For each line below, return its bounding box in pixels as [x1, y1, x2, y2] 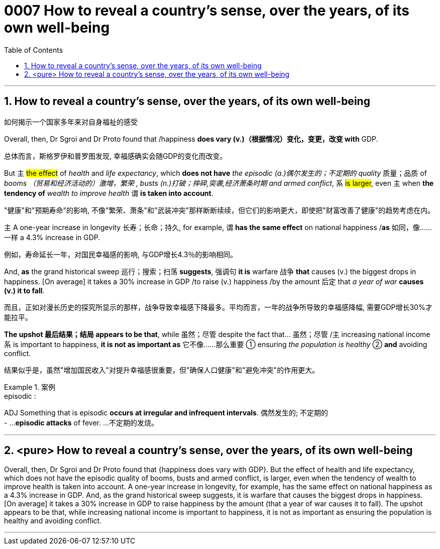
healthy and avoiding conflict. [4, 516, 102, 525]
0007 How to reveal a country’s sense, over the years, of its [4, 2, 409, 19]
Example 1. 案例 [4, 382, 55, 391]
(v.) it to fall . [4, 286, 45, 295]
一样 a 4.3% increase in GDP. [4, 233, 100, 242]
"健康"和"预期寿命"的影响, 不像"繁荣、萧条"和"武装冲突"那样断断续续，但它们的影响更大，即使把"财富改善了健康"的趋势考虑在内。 [4, 205, 435, 214]
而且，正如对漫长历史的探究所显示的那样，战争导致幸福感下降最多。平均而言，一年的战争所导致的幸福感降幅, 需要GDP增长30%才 [4, 302, 432, 311]
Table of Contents [4, 45, 63, 54]
